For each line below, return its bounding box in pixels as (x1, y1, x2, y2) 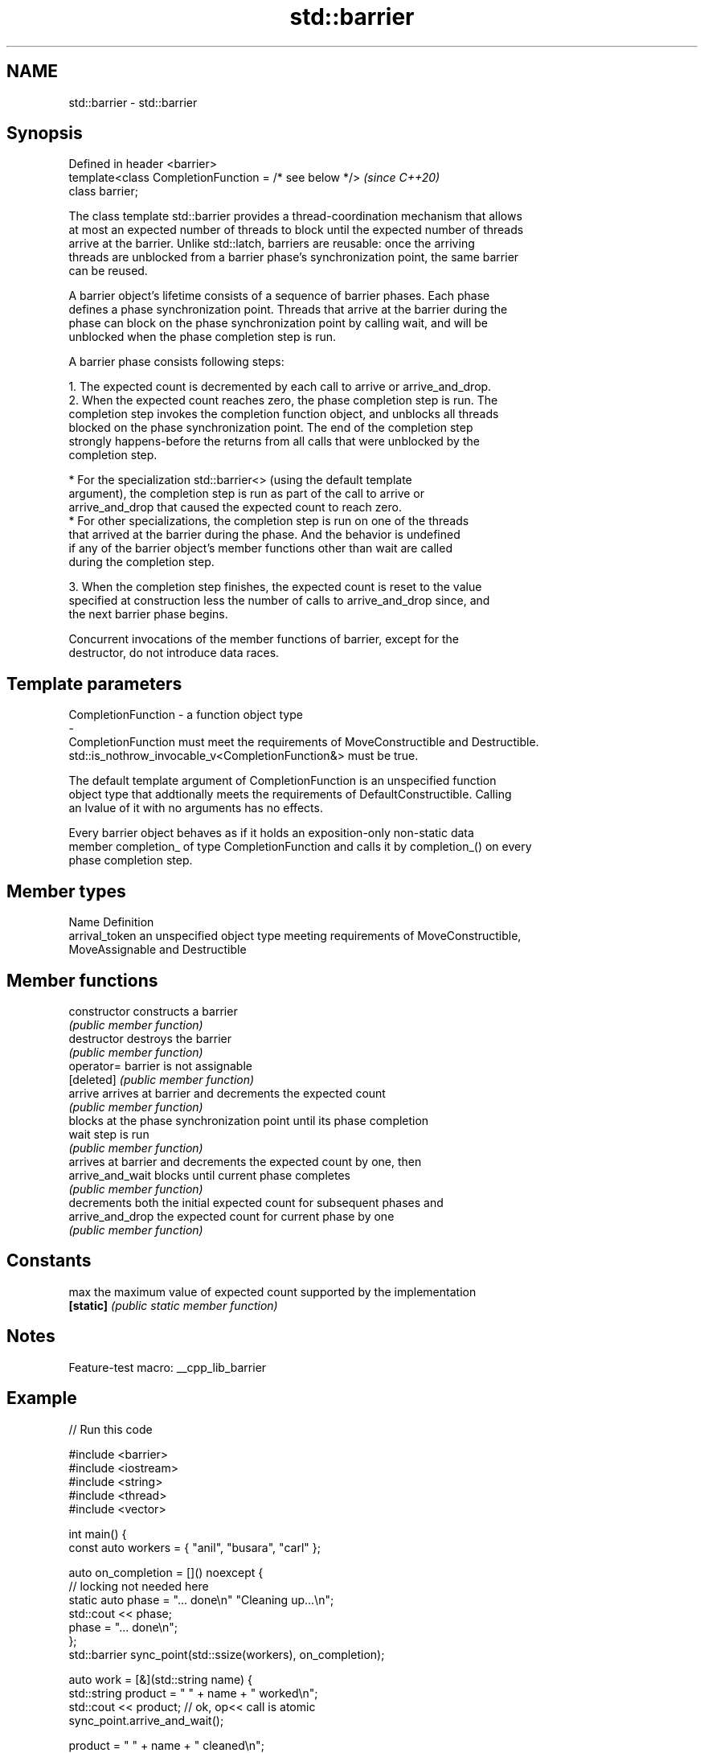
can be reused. (68, 264, 148, 278)
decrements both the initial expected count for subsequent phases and (68, 1195, 444, 1209)
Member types (6, 881, 126, 901)
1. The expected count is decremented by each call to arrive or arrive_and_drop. (68, 380, 492, 394)
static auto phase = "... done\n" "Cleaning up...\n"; (68, 1592, 334, 1607)
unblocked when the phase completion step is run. (68, 330, 337, 344)
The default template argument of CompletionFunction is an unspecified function (68, 774, 497, 788)
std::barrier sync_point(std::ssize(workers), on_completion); (68, 1647, 385, 1661)
